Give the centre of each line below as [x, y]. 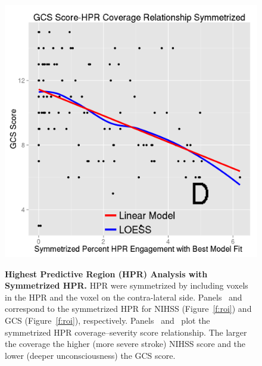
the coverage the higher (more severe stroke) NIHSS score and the [125, 344]
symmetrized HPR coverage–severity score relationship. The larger [126, 332]
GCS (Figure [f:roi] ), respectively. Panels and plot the [107, 320]
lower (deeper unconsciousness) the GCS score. [90, 355]
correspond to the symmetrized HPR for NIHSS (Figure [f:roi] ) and [128, 309]
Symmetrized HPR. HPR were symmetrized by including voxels [127, 285]
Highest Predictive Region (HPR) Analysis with [106, 273]
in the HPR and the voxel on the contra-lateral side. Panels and [124, 297]
